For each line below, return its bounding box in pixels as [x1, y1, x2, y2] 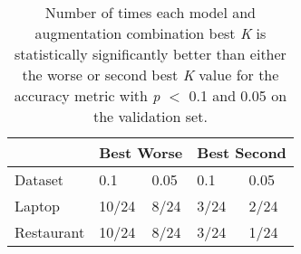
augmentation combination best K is [34, 23, 267, 43]
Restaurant [15, 221, 85, 242]
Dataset [15, 169, 64, 190]
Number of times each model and [44, 2, 256, 23]
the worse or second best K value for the [22, 64, 279, 85]
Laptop [15, 195, 61, 216]
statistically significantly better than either [14, 43, 286, 64]
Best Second [197, 142, 286, 163]
